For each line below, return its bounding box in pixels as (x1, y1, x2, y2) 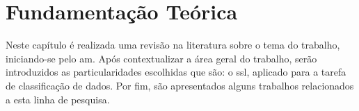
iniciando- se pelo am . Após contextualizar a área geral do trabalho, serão (6, 51, 317, 65)
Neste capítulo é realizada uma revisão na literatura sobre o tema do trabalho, (6, 37, 340, 52)
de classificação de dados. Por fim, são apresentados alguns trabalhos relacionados (6, 78, 354, 92)
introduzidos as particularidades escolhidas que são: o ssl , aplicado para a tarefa (6, 65, 346, 79)
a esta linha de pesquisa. (6, 92, 110, 106)
